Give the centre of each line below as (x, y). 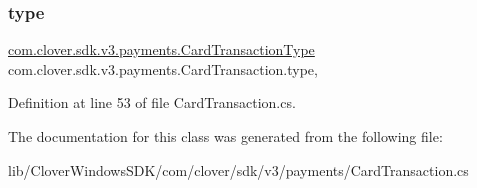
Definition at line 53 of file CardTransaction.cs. (152, 102)
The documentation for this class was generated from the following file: (225, 136)
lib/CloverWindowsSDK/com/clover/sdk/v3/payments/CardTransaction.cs (238, 169)
